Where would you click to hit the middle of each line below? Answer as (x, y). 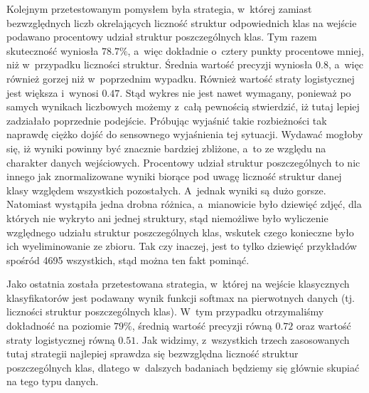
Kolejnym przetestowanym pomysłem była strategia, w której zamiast (159, 9)
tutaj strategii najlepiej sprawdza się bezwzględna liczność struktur (153, 353)
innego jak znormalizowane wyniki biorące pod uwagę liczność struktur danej (174, 176)
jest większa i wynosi (53, 92)
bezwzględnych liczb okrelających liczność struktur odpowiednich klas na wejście (182, 22)
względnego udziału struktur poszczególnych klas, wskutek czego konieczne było (180, 232)
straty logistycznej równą (61, 339)
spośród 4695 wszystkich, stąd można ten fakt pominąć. (128, 260)
